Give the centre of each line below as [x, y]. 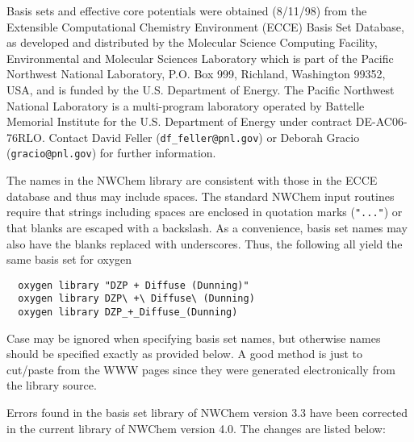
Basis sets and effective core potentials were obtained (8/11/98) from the [187, 10]
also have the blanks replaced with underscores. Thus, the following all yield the [205, 243]
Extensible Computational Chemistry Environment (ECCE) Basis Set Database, [205, 26]
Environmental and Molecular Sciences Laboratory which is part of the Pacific [200, 58]
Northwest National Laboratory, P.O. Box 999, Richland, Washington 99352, [196, 74]
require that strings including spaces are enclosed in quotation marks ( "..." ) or [205, 212]
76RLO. [26, 137]
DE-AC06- [381, 121]
